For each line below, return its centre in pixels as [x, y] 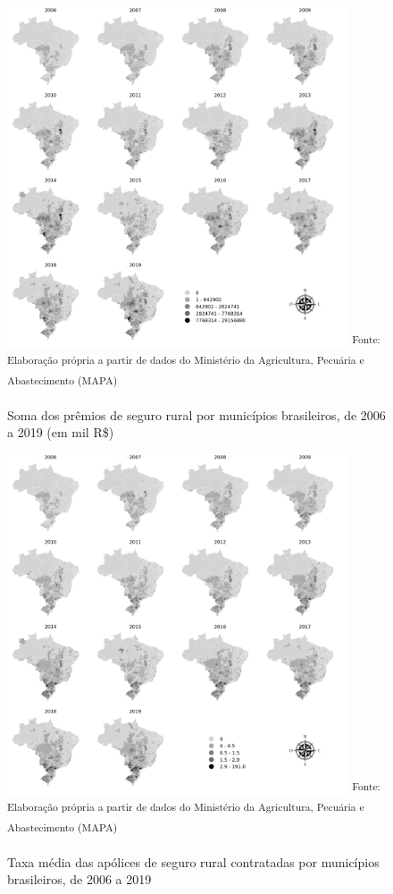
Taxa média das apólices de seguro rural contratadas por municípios [193, 861]
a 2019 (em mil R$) [61, 432]
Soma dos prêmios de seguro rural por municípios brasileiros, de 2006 [196, 414]
